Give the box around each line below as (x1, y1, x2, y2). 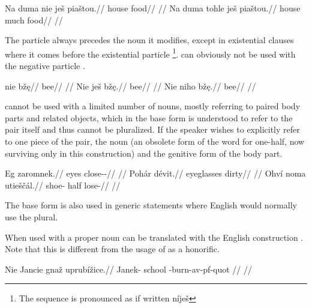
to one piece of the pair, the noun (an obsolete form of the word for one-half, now (5, 135, 305, 147)
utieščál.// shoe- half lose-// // (5, 178, 121, 191)
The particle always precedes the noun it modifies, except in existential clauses (5, 34, 294, 46)
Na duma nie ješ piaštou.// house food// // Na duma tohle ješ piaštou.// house (5, 2, 301, 14)
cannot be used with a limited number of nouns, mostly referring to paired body (5, 100, 301, 112)
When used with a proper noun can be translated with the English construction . (5, 231, 304, 243)
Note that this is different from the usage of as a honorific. (5, 243, 220, 255)
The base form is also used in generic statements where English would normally (5, 199, 297, 211)
